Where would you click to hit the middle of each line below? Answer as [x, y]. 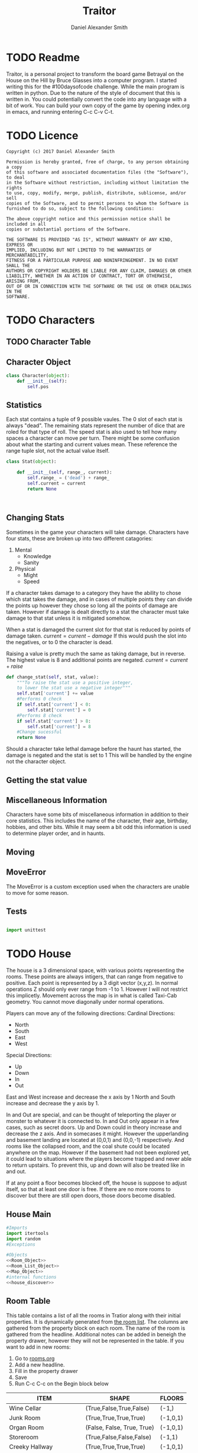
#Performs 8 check [39, 715]
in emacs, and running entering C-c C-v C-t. [60, 111]
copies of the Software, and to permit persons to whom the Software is [98, 203]
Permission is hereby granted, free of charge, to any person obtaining [98, 162]
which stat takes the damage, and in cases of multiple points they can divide [99, 599]
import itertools [27, 1233]
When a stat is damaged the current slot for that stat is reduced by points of [98, 629]
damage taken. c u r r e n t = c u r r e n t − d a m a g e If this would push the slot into [97, 636]
